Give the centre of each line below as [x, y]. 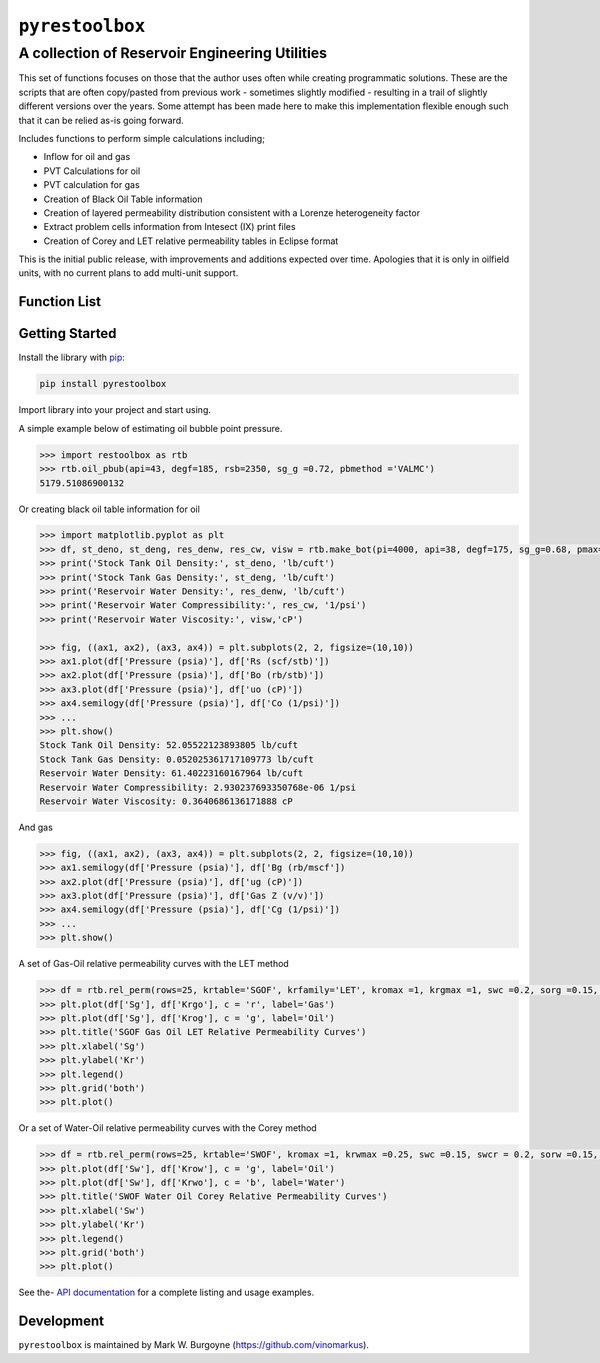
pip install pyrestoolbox [103, 384]
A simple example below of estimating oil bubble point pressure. [150, 428]
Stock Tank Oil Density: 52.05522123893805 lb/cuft [169, 745]
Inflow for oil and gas [87, 157]
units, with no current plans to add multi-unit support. [128, 273]
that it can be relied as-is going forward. [101, 120]
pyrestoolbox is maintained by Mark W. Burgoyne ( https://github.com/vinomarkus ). [194, 1345]
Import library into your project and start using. [115, 410]
